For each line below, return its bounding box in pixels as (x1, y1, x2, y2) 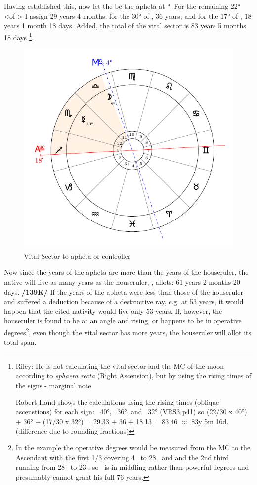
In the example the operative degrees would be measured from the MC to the (15, 442, 251, 453)
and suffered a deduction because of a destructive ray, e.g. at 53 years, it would (4, 296, 244, 307)
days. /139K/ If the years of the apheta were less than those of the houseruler (4, 286, 243, 297)
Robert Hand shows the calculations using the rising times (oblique (15, 397, 219, 407)
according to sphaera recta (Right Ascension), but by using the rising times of (15, 370, 252, 381)
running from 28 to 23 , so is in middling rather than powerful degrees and (15, 462, 249, 472)
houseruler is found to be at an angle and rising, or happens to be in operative (4, 315, 242, 326)
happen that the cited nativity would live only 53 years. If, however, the (4, 306, 222, 316)
